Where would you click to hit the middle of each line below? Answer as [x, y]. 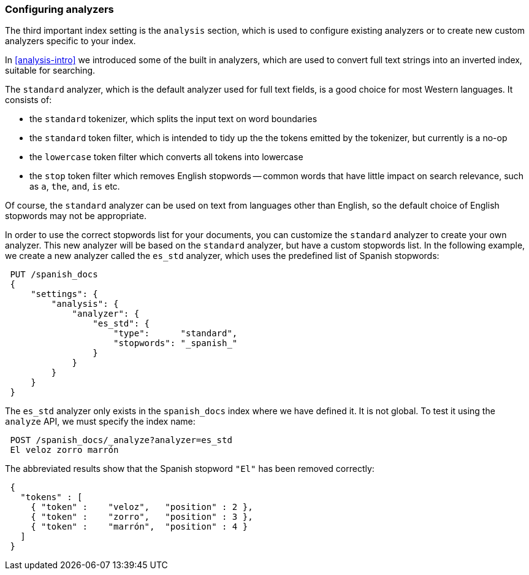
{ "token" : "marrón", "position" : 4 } [139, 527]
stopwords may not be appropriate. [76, 216]
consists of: [29, 100]
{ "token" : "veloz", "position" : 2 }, [142, 507]
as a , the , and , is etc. [75, 187]
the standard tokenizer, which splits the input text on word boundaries [173, 119]
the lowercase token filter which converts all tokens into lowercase [166, 157]
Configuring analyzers [59, 9]
